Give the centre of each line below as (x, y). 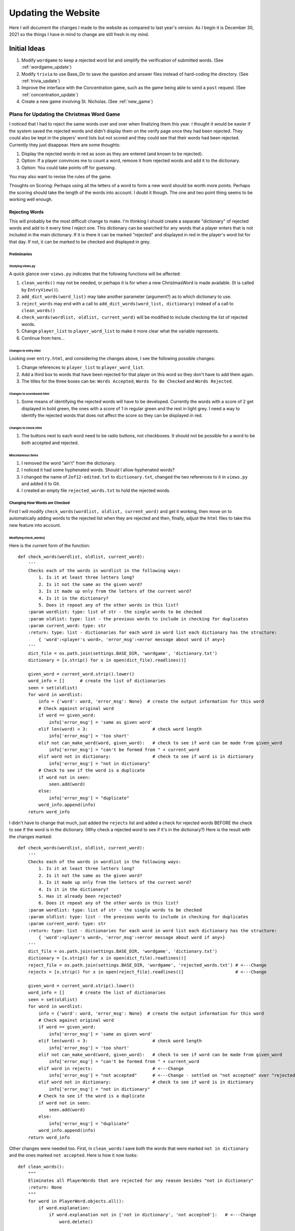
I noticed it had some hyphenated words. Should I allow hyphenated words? (98, 470)
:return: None (45, 1187)
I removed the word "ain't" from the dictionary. (68, 463)
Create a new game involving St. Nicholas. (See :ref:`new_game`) (87, 101)
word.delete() (76, 1222)
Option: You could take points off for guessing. (69, 167)
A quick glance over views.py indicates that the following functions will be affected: (95, 274)
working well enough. (31, 199)
